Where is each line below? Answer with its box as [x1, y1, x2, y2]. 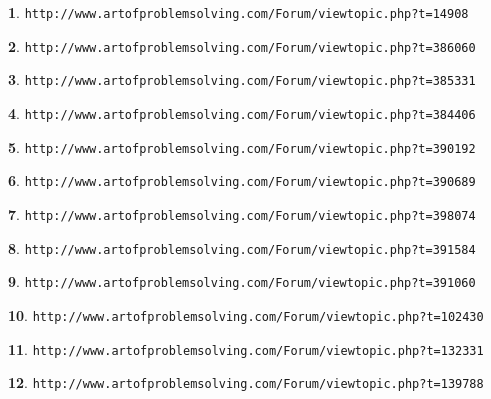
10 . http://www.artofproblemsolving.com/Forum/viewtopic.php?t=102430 [8, 304, 484, 325]
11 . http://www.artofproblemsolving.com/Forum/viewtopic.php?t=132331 [8, 338, 484, 359]
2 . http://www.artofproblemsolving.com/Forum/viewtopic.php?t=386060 [8, 35, 476, 56]
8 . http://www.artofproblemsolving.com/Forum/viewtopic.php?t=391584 [8, 237, 476, 258]
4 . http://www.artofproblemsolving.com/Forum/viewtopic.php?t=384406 [8, 102, 476, 123]
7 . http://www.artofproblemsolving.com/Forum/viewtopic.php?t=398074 [8, 203, 476, 224]
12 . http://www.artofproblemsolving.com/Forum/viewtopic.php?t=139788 [8, 372, 484, 393]
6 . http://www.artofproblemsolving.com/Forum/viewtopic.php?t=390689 [8, 170, 476, 191]
